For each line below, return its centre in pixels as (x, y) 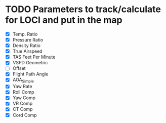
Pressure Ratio (28, 40)
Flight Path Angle (30, 74)
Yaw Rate (22, 87)
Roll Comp (23, 92)
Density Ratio (26, 46)
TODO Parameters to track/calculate (83, 9)
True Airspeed (27, 51)
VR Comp (23, 104)
